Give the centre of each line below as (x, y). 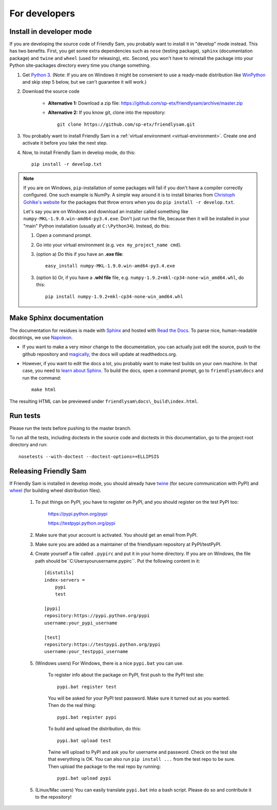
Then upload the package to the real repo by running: (104, 766)
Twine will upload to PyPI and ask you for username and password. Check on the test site (143, 752)
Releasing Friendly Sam (48, 471)
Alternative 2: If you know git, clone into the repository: (107, 112)
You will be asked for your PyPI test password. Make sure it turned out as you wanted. (139, 698)
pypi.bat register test (87, 687)
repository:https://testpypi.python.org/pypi (103, 645)
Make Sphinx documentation (56, 318)
